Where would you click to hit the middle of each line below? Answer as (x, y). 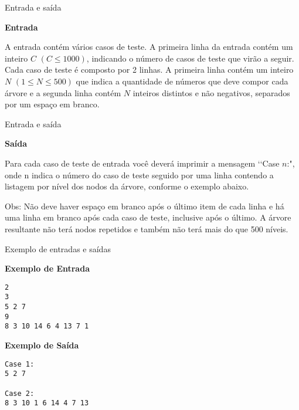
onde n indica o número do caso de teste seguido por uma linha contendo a (139, 174)
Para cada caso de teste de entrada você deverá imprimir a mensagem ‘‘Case (142, 163)
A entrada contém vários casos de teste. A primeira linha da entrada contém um (149, 47)
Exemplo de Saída (42, 345)
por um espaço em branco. (52, 104)
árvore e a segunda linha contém (63, 92)
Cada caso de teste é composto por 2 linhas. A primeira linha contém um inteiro (149, 70)
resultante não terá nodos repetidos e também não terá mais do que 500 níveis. (147, 228)
